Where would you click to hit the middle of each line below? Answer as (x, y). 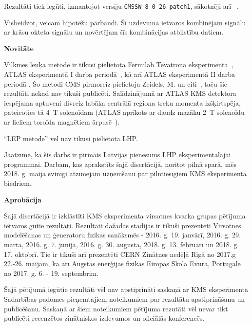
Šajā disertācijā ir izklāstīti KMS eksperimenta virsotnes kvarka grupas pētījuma (125, 216)
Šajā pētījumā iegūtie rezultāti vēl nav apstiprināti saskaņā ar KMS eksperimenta (126, 289)
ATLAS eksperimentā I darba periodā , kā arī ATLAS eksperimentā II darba (120, 74)
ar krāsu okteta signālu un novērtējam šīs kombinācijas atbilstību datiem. (114, 32)
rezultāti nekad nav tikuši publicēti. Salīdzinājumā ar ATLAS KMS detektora (120, 93)
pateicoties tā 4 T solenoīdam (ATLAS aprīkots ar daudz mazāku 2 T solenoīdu (124, 112)
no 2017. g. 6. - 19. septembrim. (51, 273)
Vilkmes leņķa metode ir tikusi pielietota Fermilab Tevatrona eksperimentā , (119, 64)
